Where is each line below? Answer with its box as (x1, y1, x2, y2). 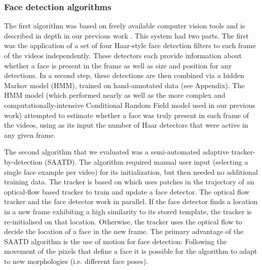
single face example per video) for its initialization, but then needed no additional (4, 166, 258, 177)
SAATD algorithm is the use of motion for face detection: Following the (4, 236, 227, 246)
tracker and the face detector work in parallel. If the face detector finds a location (4, 196, 258, 207)
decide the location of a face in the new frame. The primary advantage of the (4, 226, 244, 237)
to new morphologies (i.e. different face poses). (4, 255, 148, 266)
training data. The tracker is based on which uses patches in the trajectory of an (4, 176, 254, 187)
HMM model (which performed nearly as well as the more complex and (4, 90, 226, 100)
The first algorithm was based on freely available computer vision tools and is (4, 20, 245, 31)
